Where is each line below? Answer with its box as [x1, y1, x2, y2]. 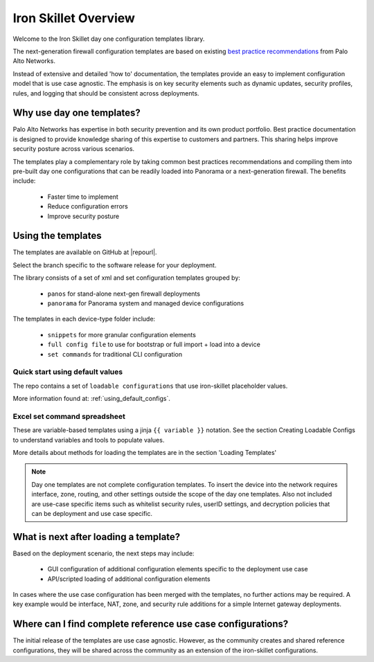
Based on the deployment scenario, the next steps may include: [12, 549, 195, 557]
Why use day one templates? [12, 107, 141, 119]
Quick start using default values [12, 367, 123, 377]
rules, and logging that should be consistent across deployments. [12, 89, 199, 97]
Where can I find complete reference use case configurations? [12, 618, 289, 630]
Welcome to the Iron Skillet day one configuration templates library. [12, 35, 205, 43]
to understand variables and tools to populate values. [12, 436, 165, 444]
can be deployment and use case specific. [31, 509, 152, 517]
